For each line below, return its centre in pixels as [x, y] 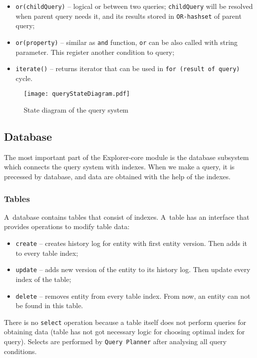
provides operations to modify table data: [67, 226]
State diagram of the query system [76, 110]
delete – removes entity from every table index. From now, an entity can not [133, 296]
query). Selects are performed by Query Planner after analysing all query [115, 341]
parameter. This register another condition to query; [95, 52]
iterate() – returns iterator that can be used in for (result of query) [128, 68]
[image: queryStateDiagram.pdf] [77, 94]
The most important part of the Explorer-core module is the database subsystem [127, 157]
